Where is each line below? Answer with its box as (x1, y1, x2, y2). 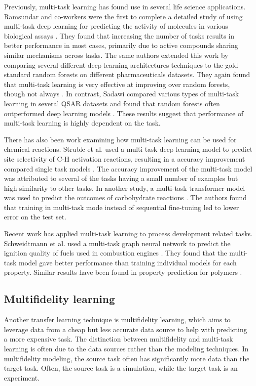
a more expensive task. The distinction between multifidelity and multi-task (4, 334, 233, 344)
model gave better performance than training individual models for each (19, 257, 237, 267)
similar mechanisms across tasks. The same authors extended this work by (4, 49, 228, 60)
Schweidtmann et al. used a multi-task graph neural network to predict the (4, 238, 231, 248)
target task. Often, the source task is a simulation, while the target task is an (4, 363, 238, 373)
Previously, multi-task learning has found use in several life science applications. (4, 1, 246, 11)
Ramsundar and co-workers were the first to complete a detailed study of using (4, 11, 243, 21)
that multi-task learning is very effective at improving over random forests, (4, 79, 230, 89)
